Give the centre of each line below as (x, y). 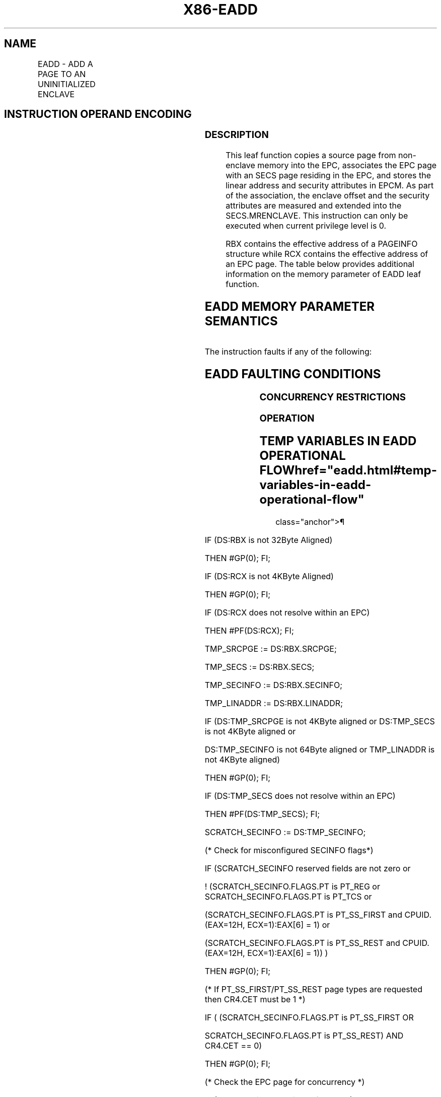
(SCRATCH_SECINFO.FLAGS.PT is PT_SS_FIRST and (303, 915)
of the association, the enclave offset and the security (328, 196)
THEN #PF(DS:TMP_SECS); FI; (262, 814)
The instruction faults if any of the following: (288, 351)
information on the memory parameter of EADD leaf (323, 274)
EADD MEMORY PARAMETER (290, 307)
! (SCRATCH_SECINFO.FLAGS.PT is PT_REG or (292, 887)
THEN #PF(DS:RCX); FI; (249, 631)
